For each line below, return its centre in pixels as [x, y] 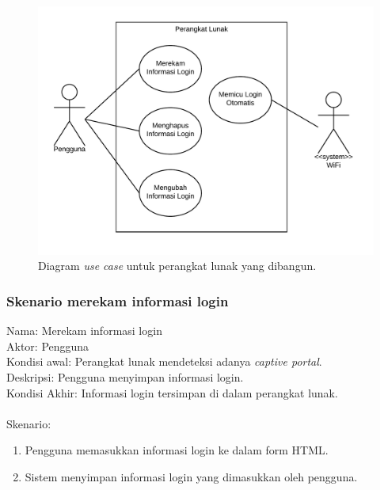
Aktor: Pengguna [48, 346]
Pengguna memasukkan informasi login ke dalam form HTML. [177, 450]
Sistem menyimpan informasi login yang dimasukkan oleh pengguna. [191, 477]
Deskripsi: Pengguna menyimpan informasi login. [125, 377]
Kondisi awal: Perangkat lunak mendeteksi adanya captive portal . [164, 361]
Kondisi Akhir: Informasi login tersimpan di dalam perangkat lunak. [172, 392]
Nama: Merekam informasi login [84, 330]
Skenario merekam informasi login [118, 300]
